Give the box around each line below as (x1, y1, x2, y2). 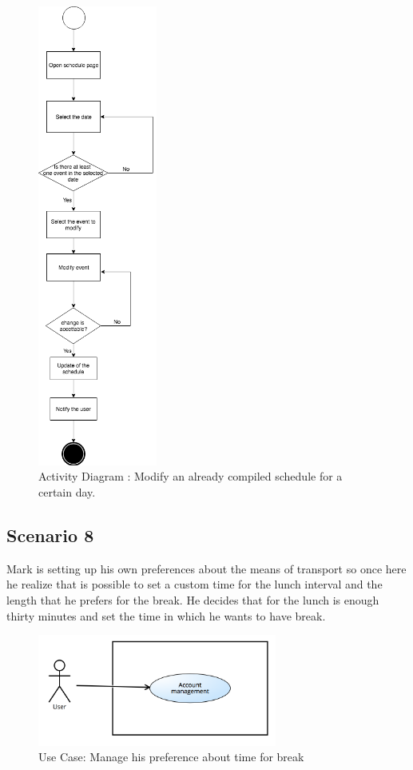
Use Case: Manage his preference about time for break (38, 748, 304, 765)
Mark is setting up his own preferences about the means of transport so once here (6, 560, 407, 577)
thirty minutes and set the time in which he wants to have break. (6, 607, 326, 624)
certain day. (38, 484, 96, 501)
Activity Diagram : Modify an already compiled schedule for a (38, 468, 343, 485)
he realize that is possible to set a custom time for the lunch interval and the (6, 576, 383, 592)
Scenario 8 (6, 523, 94, 548)
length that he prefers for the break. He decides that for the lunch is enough (6, 592, 379, 608)
